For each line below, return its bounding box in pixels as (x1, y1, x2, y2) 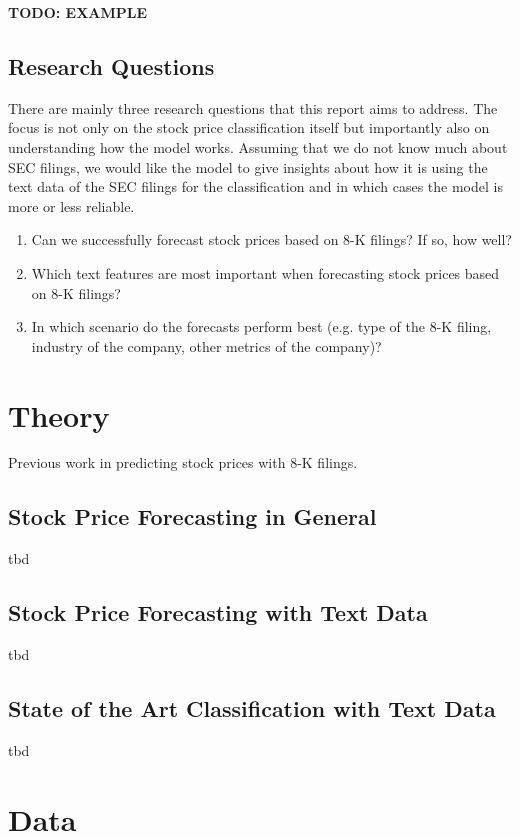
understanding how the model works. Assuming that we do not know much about (8, 136, 508, 157)
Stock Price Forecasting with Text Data (8, 597, 428, 628)
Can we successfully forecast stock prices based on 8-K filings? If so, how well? (31, 229, 512, 250)
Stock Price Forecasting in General (8, 501, 377, 532)
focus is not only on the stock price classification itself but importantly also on (8, 117, 490, 138)
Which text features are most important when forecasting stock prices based (31, 262, 500, 283)
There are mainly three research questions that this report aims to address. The (8, 97, 498, 118)
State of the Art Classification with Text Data (8, 693, 496, 724)
